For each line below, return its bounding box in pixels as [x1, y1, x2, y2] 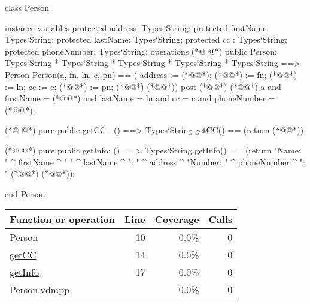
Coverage [154, 212, 199, 227]
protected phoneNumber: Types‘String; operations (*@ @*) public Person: [5, 44, 277, 57]
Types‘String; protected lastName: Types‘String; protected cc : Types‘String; [5, 33, 287, 46]
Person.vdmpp [10, 282, 69, 297]
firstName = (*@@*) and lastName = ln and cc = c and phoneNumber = [5, 92, 275, 104]
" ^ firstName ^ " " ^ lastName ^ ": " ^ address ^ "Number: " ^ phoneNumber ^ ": [5, 155, 305, 168]
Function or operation [10, 212, 115, 227]
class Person [5, 1, 49, 13]
